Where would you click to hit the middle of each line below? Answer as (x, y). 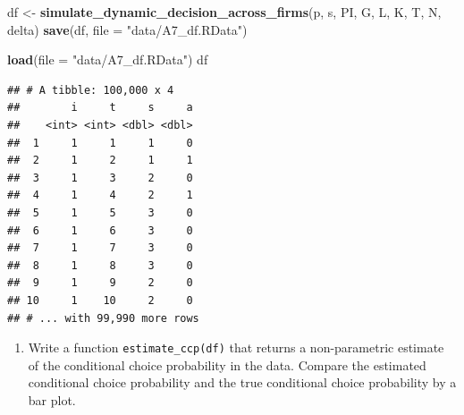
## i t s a (100, 108)
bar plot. (52, 399)
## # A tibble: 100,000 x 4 (91, 90)
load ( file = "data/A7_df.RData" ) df (108, 59)
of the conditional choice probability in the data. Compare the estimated (227, 364)
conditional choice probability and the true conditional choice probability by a (242, 382)
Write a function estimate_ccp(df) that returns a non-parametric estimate (236, 347)
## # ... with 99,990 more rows (103, 318)
